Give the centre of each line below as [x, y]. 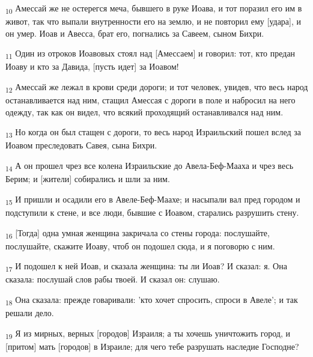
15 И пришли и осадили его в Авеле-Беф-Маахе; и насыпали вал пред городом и [153, 200]
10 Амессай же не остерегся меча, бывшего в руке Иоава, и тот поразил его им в [154, 9]
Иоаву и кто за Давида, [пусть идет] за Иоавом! [92, 66]
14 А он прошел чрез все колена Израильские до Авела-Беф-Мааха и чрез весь [150, 166]
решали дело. [30, 313]
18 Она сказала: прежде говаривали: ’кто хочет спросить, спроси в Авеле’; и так [152, 300]
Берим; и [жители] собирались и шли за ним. [88, 179]
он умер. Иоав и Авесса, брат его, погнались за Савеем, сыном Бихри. [135, 33]
